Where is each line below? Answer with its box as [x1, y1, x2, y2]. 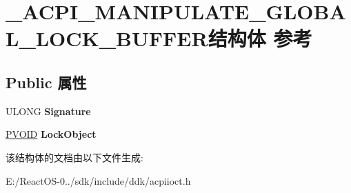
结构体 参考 [208, 24, 312, 52]
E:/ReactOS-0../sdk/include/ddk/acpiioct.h [6, 173, 191, 187]
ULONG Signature [6, 103, 91, 118]
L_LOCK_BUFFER [6, 24, 208, 52]
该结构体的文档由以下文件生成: [6, 150, 143, 164]
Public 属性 [6, 71, 87, 92]
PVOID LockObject [6, 127, 97, 141]
